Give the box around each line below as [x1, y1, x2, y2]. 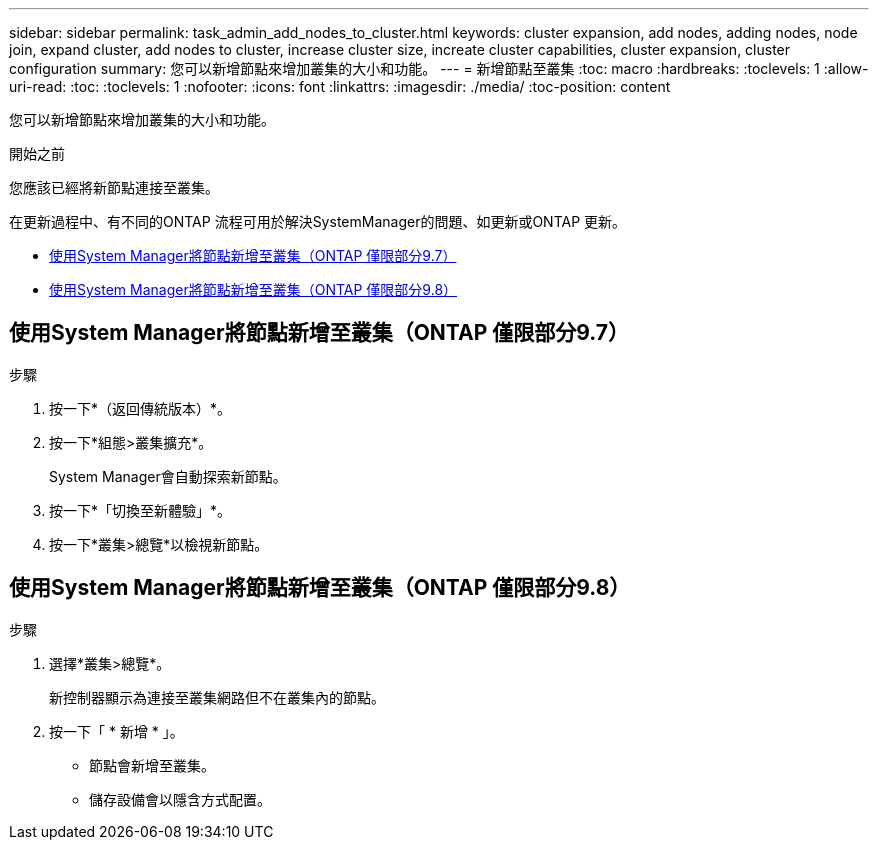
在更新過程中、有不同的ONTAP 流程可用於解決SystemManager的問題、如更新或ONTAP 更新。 [9, 213, 627, 230]
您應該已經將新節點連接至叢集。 [9, 179, 219, 196]
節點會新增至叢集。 [89, 756, 215, 774]
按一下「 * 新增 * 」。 [49, 722, 184, 740]
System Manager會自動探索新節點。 [49, 467, 287, 485]
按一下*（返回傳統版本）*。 [49, 399, 232, 417]
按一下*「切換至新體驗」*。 [49, 501, 232, 519]
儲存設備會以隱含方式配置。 [89, 790, 271, 808]
